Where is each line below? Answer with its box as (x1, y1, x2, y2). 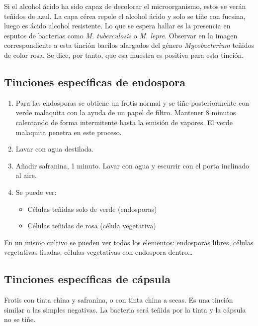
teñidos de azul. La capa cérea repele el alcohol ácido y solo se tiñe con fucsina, (4, 10, 246, 21)
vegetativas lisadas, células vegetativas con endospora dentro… (4, 247, 193, 257)
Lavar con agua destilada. (15, 144, 94, 154)
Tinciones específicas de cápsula (4, 271, 171, 287)
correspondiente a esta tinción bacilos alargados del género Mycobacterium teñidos (4, 40, 255, 50)
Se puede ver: (15, 186, 57, 197)
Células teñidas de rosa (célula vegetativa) (27, 220, 156, 231)
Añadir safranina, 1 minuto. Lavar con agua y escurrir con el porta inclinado (15, 160, 250, 170)
